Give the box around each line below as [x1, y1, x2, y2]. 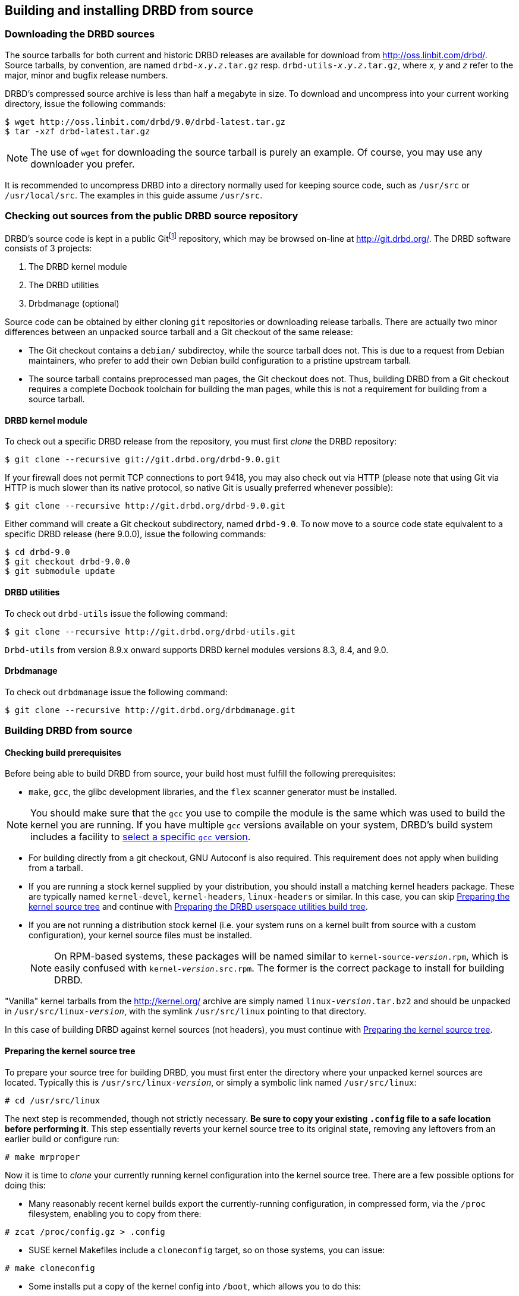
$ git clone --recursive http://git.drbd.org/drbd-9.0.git [5, 501, 286, 511]
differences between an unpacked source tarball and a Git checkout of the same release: [5, 327, 353, 338]
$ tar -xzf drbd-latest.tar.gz [5, 126, 150, 136]
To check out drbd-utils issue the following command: [5, 608, 228, 619]
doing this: [5, 1180, 46, 1190]
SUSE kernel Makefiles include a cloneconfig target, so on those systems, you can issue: [29, 1244, 385, 1255]
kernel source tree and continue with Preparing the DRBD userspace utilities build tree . [29, 901, 368, 912]
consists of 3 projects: [5, 243, 92, 254]
